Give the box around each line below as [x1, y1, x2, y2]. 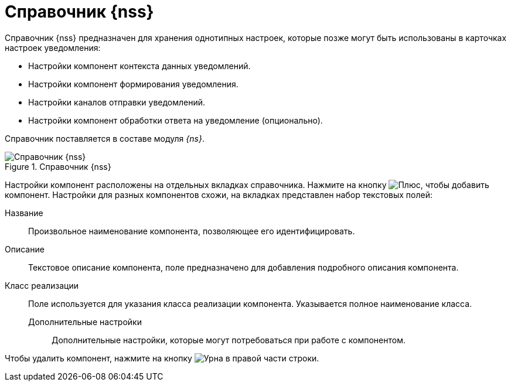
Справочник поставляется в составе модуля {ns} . [5, 133, 205, 144]
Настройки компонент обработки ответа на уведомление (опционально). [28, 115, 323, 125]
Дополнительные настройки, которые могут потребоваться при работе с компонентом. [52, 334, 406, 345]
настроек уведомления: [5, 42, 101, 53]
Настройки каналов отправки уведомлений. [28, 97, 206, 107]
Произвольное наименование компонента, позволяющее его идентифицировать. [28, 226, 355, 236]
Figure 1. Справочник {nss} [5, 161, 111, 172]
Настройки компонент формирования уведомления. [28, 78, 239, 89]
